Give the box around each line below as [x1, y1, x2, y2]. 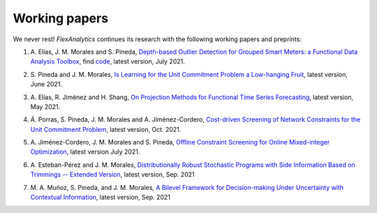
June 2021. [30, 80, 63, 89]
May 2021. [30, 102, 61, 111]
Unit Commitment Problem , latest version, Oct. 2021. [30, 125, 182, 133]
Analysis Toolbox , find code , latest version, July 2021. [30, 57, 185, 66]
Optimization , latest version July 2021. [30, 147, 140, 156]
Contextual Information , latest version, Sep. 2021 [30, 193, 171, 202]
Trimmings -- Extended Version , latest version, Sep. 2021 [30, 170, 195, 179]
